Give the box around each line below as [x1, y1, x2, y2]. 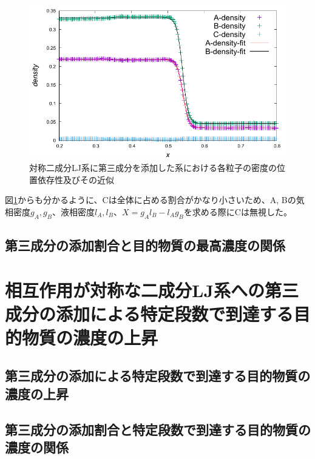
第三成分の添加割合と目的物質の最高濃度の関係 [5, 235, 285, 254]
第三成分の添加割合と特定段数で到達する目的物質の [5, 420, 311, 438]
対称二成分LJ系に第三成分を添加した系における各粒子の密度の [29, 161, 277, 173]
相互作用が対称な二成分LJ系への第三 [5, 277, 299, 302]
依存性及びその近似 [37, 173, 114, 186]
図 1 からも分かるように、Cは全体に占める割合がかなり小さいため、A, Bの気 [5, 193, 305, 206]
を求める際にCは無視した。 [183, 205, 292, 218]
